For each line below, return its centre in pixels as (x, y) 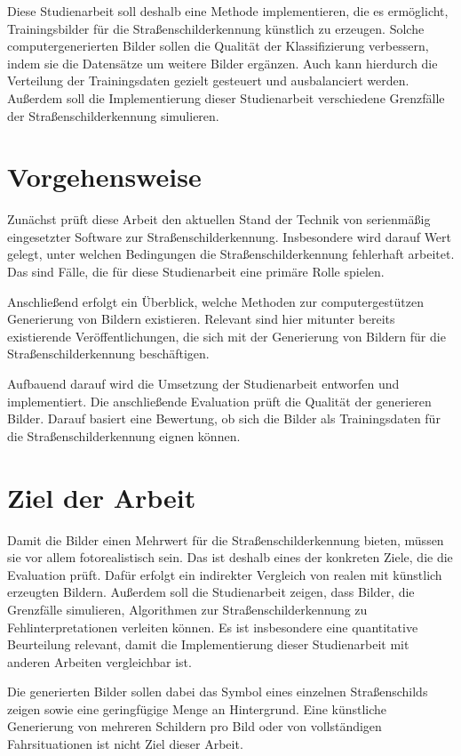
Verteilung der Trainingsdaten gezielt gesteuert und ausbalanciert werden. (208, 80)
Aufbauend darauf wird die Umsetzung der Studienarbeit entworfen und (203, 384)
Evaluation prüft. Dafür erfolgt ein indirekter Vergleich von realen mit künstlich (225, 574)
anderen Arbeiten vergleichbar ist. (99, 661)
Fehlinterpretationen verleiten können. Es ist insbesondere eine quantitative (213, 627)
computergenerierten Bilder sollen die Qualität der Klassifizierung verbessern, (218, 46)
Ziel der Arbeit (102, 497)
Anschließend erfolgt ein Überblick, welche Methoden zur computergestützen (215, 301)
